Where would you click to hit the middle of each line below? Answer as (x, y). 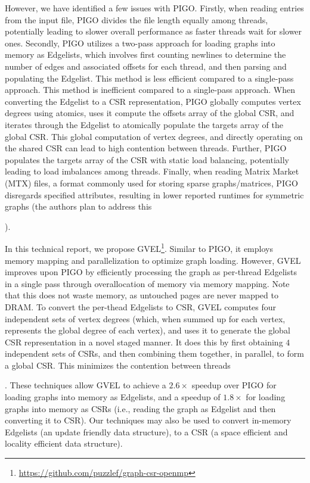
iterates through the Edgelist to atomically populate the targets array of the (144, 124)
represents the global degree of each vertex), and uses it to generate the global (148, 330)
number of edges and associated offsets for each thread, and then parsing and (146, 66)
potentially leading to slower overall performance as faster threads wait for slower (154, 31)
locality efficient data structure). (64, 443)
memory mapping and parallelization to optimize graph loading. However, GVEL (153, 260)
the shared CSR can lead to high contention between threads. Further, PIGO (146, 148)
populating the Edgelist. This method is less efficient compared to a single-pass (149, 78)
